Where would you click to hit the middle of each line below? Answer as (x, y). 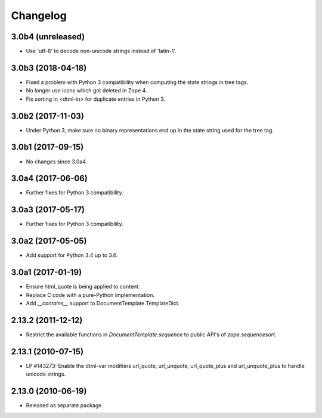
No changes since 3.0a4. (57, 162)
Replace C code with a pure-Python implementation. (90, 295)
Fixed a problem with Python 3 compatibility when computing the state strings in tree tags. (137, 82)
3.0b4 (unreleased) (48, 37)
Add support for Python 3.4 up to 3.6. (72, 255)
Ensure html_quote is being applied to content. (83, 287)
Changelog (39, 16)
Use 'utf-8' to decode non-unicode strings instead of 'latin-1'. (101, 51)
